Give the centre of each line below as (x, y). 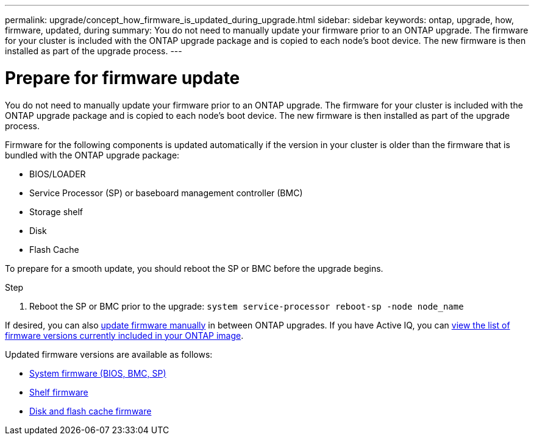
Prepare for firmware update (123, 78)
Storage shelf (56, 211)
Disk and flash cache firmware (91, 411)
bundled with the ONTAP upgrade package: (92, 155)
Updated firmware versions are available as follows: (109, 354)
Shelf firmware (59, 392)
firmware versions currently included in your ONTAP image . (124, 335)
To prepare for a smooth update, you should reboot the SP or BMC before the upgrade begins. (194, 268)
